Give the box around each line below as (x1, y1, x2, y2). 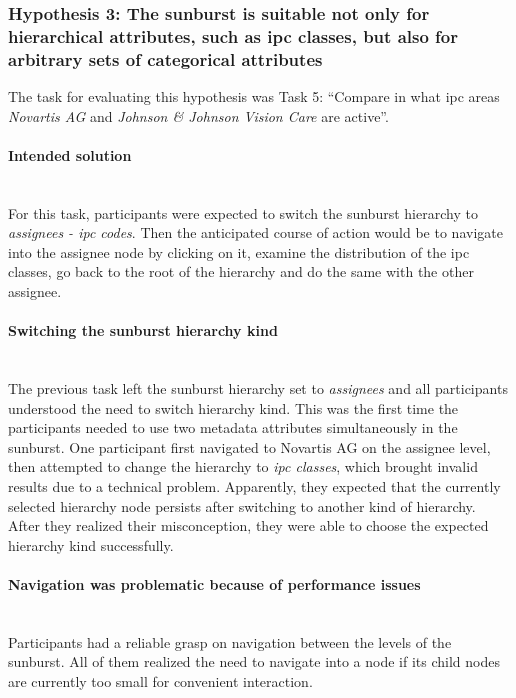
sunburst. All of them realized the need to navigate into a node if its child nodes (8, 651, 500, 672)
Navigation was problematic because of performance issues (8, 573, 421, 594)
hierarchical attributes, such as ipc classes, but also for (8, 23, 459, 48)
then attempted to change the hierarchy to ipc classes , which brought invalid (8, 456, 478, 477)
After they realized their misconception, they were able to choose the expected (8, 515, 489, 536)
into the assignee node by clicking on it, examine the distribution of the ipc (8, 241, 470, 262)
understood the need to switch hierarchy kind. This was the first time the (8, 397, 459, 418)
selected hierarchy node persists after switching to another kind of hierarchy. (8, 495, 476, 516)
